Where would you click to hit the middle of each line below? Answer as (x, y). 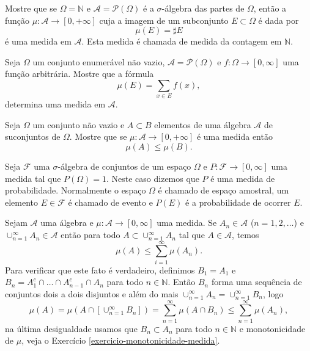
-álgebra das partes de (203, 8)
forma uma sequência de (256, 282)
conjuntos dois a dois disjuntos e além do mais (92, 293)
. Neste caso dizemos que (153, 178)
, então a (270, 8)
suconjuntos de (33, 136)
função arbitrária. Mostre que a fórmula (79, 74)
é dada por (279, 20)
